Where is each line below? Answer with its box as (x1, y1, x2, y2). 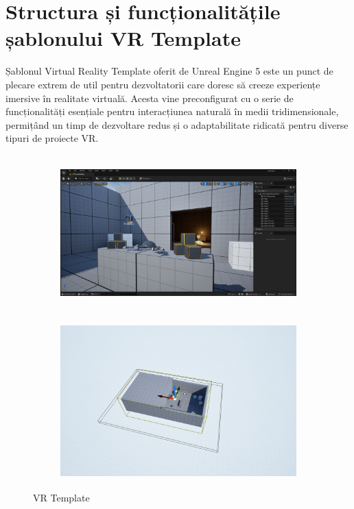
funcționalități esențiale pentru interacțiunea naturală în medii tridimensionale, (5, 104, 339, 119)
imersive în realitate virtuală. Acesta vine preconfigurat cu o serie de (5, 90, 294, 105)
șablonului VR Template (5, 24, 241, 52)
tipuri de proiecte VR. (5, 131, 99, 145)
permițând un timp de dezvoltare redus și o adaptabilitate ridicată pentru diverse (5, 117, 349, 132)
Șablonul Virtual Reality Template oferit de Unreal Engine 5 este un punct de (5, 64, 333, 78)
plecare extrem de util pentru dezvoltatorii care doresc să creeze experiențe (5, 77, 320, 91)
